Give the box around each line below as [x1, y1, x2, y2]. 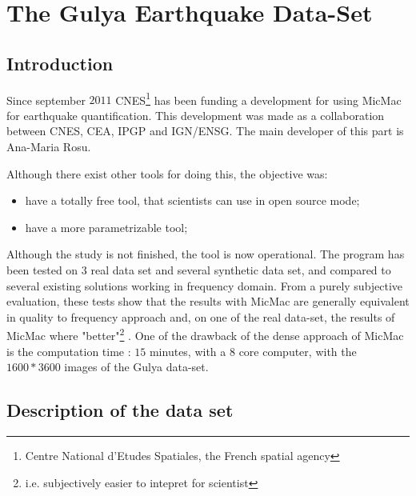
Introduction [6, 50, 114, 75]
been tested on [6, 261, 78, 278]
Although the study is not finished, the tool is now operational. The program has [6, 246, 405, 262]
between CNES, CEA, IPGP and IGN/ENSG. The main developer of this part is [6, 122, 404, 139]
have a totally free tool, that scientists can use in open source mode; [25, 192, 360, 209]
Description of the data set [6, 398, 234, 422]
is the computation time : [6, 342, 131, 359]
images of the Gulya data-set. [64, 358, 209, 375]
